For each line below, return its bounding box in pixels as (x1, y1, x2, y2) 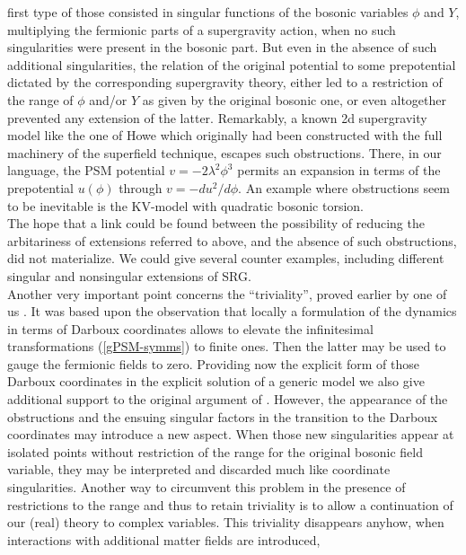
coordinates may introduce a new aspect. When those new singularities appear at (7, 425, 454, 444)
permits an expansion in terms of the (237, 161, 441, 180)
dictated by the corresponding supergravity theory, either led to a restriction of (7, 73, 443, 92)
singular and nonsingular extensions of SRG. (7, 266, 251, 285)
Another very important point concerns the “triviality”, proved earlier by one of (7, 284, 447, 303)
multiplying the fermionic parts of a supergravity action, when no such (7, 20, 396, 39)
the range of (7, 90, 74, 109)
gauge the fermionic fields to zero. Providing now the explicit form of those (7, 354, 420, 373)
